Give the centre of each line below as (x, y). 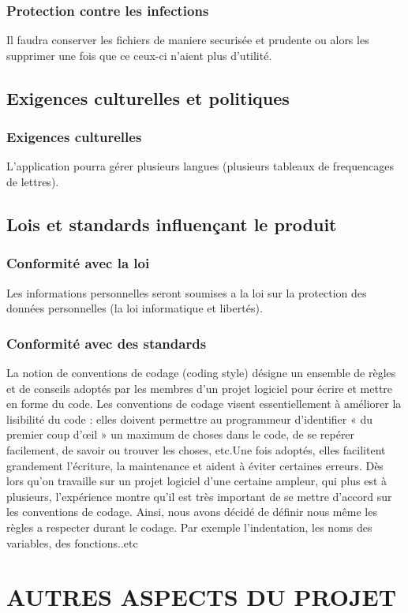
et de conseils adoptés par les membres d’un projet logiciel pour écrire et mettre (200, 388)
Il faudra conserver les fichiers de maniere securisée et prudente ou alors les (188, 40)
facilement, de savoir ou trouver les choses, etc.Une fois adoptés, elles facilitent (196, 449)
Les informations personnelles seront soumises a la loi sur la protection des (187, 292)
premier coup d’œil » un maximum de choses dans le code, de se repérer (181, 434)
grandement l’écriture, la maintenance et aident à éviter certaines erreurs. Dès (195, 465)
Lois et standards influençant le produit (172, 224)
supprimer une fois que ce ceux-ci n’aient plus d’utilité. (139, 55)
